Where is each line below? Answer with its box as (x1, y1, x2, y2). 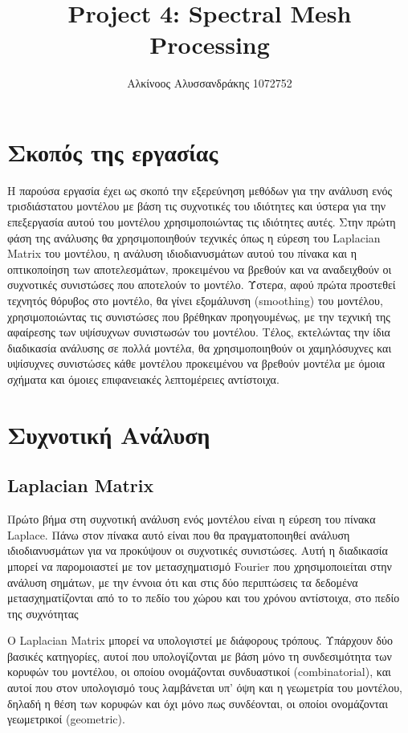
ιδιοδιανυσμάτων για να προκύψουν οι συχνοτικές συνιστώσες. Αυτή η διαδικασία (7, 542, 388, 559)
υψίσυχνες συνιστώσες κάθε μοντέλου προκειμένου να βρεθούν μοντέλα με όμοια (7, 355, 386, 372)
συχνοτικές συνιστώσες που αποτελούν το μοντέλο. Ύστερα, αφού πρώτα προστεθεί (7, 276, 396, 293)
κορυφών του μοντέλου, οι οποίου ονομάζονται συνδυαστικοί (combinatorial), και (7, 663, 391, 680)
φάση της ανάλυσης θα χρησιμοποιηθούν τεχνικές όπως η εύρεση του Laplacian (7, 229, 381, 246)
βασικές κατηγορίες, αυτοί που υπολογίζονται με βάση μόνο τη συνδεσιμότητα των (7, 647, 392, 664)
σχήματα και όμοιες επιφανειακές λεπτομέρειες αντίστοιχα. (7, 370, 279, 387)
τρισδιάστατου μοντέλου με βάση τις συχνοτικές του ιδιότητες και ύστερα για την (7, 198, 386, 214)
